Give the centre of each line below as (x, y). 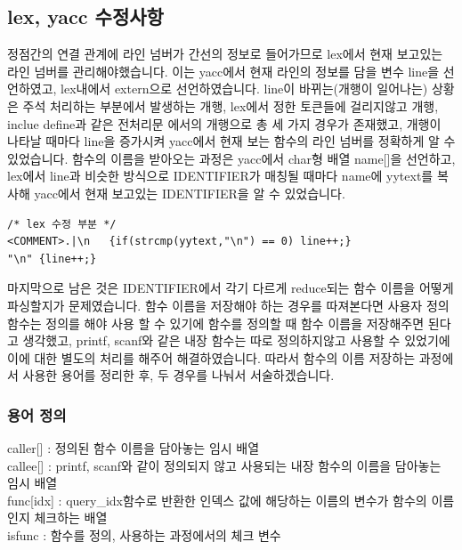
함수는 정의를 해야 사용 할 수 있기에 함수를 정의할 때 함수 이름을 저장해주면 (216, 323)
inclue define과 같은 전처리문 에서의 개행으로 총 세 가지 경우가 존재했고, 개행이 (224, 123)
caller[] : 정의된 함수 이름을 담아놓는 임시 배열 (134, 448)
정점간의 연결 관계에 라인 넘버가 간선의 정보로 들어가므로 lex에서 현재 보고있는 (225, 54)
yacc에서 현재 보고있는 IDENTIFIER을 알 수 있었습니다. (190, 193)
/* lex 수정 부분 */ (62, 224)
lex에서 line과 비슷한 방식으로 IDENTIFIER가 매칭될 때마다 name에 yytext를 (220, 176)
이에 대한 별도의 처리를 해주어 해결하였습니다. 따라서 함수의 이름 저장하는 (211, 357)
